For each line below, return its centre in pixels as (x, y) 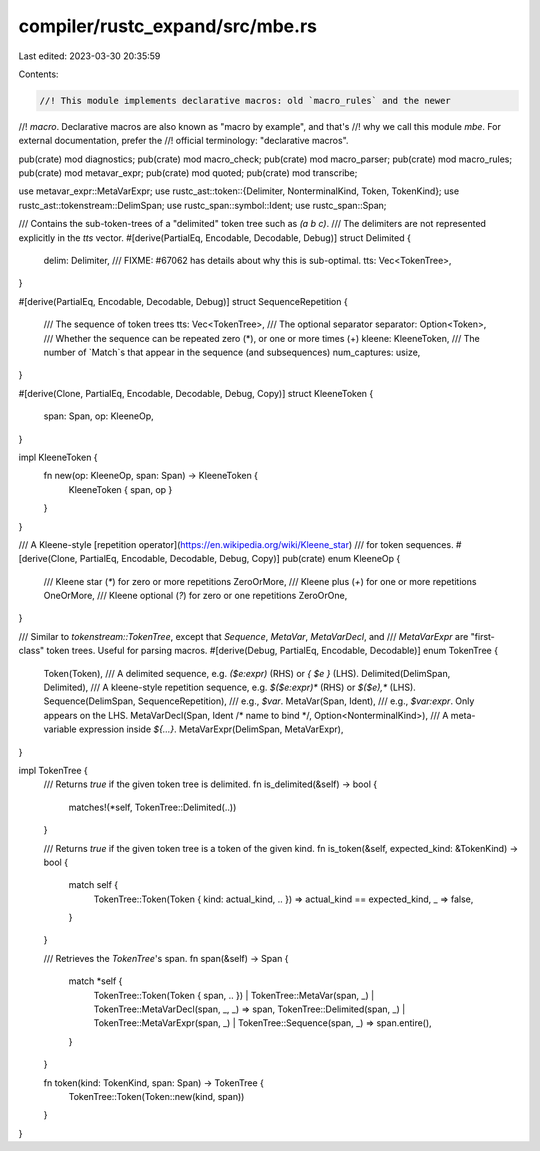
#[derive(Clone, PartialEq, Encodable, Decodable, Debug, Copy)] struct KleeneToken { (196, 393)
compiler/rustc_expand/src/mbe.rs (167, 26)
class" (31, 651)
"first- (482, 636)
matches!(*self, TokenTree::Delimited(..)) (152, 807)
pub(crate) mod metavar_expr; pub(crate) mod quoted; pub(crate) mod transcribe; (188, 173)
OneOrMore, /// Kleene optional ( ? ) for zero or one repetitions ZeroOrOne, (195, 596)
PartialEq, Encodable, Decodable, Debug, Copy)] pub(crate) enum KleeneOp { (240, 559)
